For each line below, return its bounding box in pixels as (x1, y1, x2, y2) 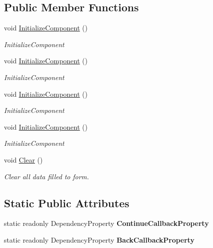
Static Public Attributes (4, 195, 129, 210)
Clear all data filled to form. (4, 171, 89, 181)
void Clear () (4, 154, 43, 165)
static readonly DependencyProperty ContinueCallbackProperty (4, 218, 209, 228)
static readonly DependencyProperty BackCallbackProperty (4, 234, 195, 245)
